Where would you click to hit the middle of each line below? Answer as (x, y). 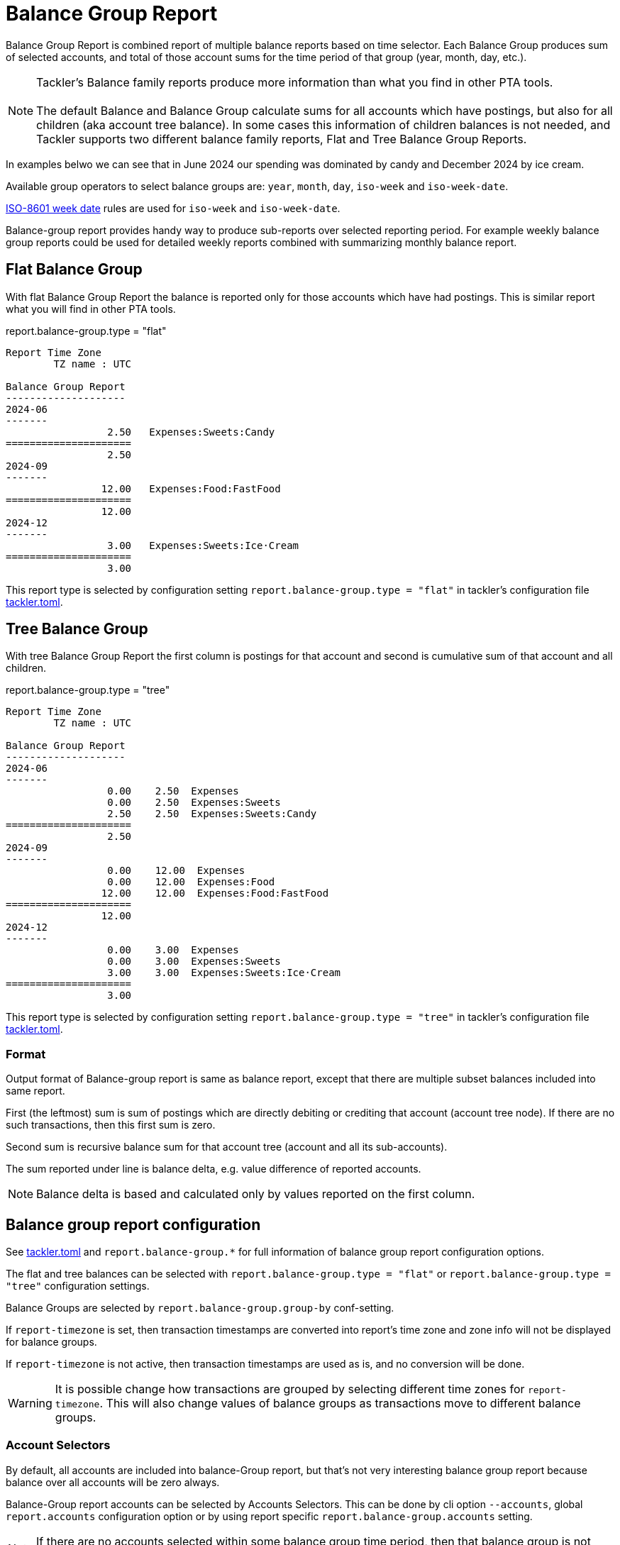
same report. (35, 1091)
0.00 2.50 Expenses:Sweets (194, 803)
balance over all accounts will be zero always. (113, 1482)
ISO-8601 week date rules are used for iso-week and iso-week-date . (173, 208)
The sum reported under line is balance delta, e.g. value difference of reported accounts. (214, 1169)
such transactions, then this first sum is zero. (111, 1125)
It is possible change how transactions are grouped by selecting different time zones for (290, 1389)
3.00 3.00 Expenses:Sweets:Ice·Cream (224, 973)
